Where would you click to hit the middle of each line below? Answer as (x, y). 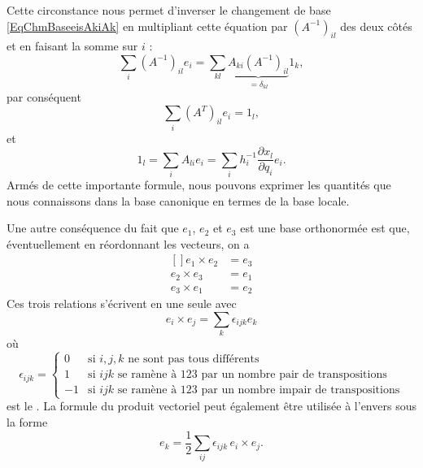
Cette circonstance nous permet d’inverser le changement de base (169, 10)
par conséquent (44, 96)
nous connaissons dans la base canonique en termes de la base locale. (178, 200)
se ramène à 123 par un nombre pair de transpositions (252, 375)
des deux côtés (376, 26)
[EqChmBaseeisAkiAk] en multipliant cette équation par (147, 26)
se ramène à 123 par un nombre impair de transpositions (259, 390)
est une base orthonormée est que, (325, 228)
